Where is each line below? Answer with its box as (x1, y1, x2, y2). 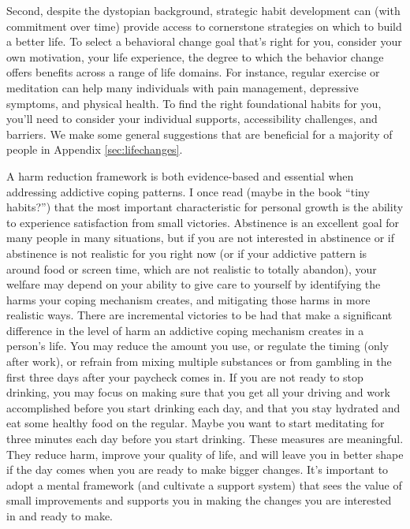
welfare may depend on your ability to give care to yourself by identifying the (6, 276, 381, 292)
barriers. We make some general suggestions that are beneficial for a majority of (6, 125, 393, 142)
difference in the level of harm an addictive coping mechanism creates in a (6, 322, 364, 338)
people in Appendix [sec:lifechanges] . (6, 141, 183, 158)
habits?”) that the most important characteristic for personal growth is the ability (6, 199, 404, 215)
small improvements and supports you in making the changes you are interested (6, 492, 392, 509)
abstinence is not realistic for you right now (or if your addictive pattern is (6, 244, 367, 261)
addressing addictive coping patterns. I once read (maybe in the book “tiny (6, 183, 370, 199)
